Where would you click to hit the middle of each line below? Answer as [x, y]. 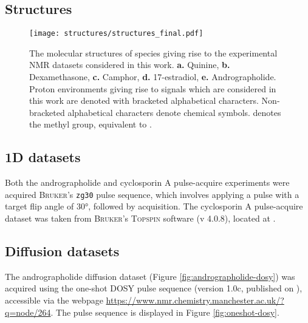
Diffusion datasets [62, 251]
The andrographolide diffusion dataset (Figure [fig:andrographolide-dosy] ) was [150, 276]
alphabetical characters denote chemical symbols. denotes [174, 112]
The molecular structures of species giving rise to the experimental [153, 53]
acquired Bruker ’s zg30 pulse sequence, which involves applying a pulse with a [152, 194]
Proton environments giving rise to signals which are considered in [153, 88]
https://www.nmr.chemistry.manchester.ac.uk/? [195, 300]
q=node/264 [28, 312]
